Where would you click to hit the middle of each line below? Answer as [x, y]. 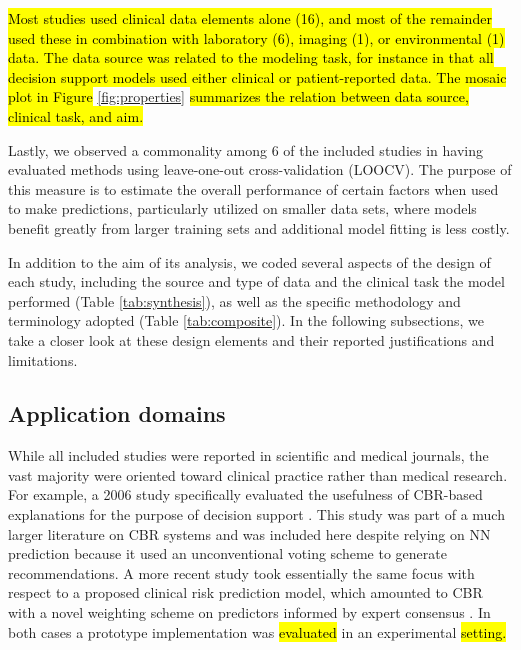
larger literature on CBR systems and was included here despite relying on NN [249, 533]
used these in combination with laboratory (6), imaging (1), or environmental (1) [256, 37]
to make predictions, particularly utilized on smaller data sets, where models [242, 208]
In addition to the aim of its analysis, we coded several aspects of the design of [249, 261]
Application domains [117, 413]
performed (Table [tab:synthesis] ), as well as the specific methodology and [234, 300]
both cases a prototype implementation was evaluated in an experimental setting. [257, 631]
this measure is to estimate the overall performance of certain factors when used [253, 188]
